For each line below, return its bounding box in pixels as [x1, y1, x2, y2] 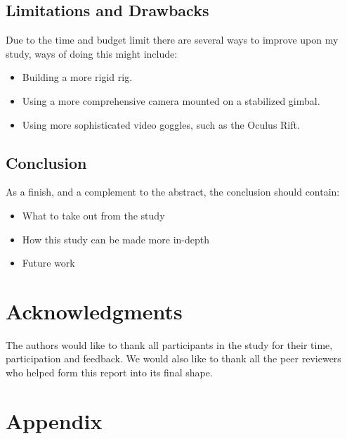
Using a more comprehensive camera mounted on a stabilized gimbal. [22, 93, 320, 108]
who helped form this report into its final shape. [6, 365, 213, 380]
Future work [22, 255, 75, 270]
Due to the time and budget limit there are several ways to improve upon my [6, 32, 339, 47]
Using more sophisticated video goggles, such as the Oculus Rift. [22, 117, 300, 132]
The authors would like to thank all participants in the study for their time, [6, 337, 333, 352]
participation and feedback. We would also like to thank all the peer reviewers [6, 351, 341, 366]
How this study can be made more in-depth [22, 231, 209, 246]
